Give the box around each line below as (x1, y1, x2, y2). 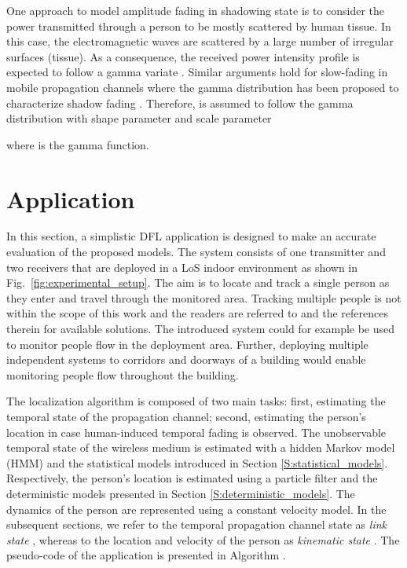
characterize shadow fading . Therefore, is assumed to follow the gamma (6, 94, 354, 111)
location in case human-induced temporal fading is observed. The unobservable (6, 423, 387, 440)
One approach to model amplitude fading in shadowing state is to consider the (6, 2, 385, 18)
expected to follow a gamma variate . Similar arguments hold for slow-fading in (6, 64, 388, 80)
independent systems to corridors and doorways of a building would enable (6, 351, 366, 368)
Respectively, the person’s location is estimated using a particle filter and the (6, 470, 378, 486)
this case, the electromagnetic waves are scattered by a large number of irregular (6, 33, 394, 49)
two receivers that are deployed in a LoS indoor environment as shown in (6, 258, 358, 275)
